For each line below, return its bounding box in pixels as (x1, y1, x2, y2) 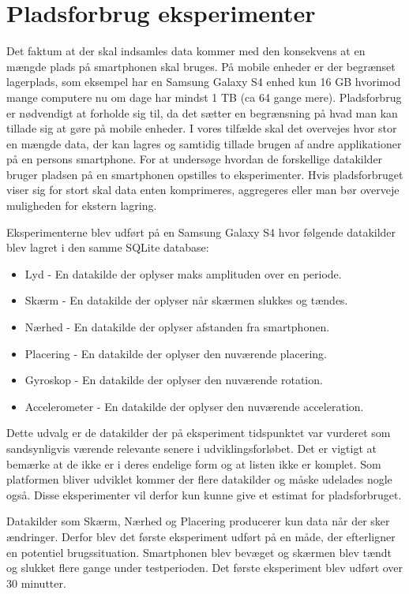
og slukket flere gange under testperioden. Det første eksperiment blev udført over (6, 559, 403, 576)
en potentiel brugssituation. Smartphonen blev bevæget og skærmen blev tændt (6, 544, 392, 560)
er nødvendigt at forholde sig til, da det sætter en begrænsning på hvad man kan (6, 104, 398, 121)
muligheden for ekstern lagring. (6, 197, 157, 214)
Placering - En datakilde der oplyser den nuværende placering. (24, 345, 327, 361)
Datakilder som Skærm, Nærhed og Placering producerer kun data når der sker (6, 513, 390, 529)
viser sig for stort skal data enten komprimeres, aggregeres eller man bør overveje (6, 181, 400, 198)
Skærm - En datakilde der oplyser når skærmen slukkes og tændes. (24, 292, 348, 308)
